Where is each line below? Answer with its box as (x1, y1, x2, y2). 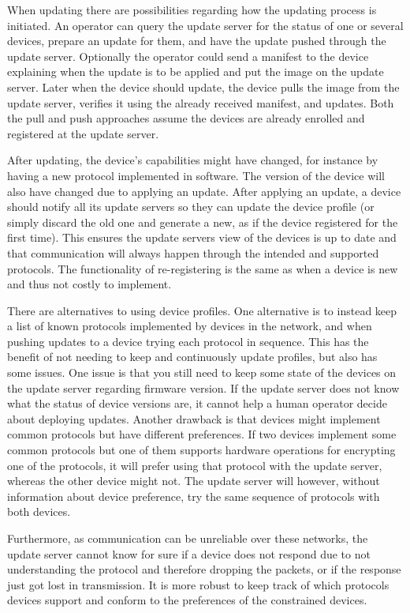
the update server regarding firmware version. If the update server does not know (7, 379, 400, 396)
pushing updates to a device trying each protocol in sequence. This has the (7, 333, 369, 349)
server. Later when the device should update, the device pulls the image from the (7, 78, 400, 95)
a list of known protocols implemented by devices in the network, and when (7, 318, 372, 334)
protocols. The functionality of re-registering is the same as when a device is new (7, 260, 398, 276)
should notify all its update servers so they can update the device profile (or (7, 198, 375, 215)
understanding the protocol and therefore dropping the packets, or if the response (7, 561, 401, 577)
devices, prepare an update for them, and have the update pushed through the (7, 32, 386, 49)
